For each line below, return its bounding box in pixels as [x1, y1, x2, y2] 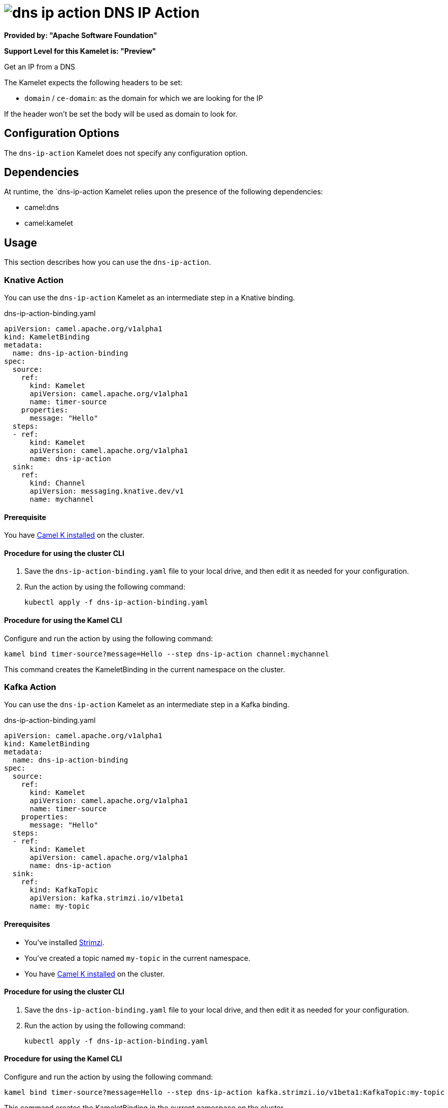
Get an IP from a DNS [4, 62, 76, 71]
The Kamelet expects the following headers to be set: [4, 78, 183, 87]
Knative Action [4, 274, 64, 285]
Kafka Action [4, 682, 56, 692]
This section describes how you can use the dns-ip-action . [4, 258, 211, 267]
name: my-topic [29, 902, 90, 911]
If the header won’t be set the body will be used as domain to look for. [4, 109, 237, 118]
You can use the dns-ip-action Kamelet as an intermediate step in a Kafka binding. [4, 700, 289, 709]
